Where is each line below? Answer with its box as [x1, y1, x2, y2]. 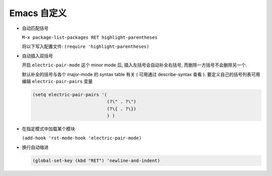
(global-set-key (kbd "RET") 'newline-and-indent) [32, 157, 161, 163]
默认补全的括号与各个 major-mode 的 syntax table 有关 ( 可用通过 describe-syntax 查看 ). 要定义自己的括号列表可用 [22, 71, 260, 77]
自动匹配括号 [22, 25, 49, 31]
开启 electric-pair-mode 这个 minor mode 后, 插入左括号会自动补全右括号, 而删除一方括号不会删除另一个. [22, 62, 247, 68]
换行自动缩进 [22, 144, 49, 150]
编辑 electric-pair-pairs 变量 [22, 78, 93, 84]
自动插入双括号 [22, 53, 53, 59]
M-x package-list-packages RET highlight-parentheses [22, 34, 158, 40]
